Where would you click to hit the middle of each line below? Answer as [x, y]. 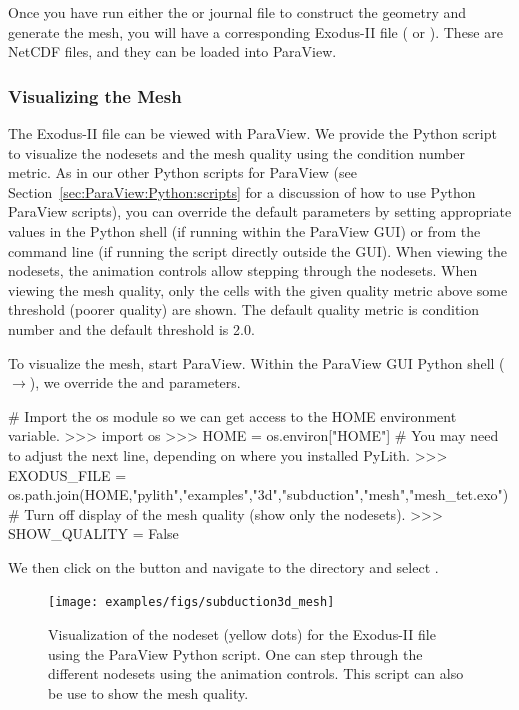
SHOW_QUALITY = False [93, 533]
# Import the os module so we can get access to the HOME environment [232, 415]
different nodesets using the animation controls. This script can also [256, 673]
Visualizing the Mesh [95, 95]
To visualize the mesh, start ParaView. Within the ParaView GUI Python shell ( [256, 362]
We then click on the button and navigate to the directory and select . [223, 566]
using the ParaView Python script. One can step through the [235, 653]
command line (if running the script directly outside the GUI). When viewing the [257, 250]
